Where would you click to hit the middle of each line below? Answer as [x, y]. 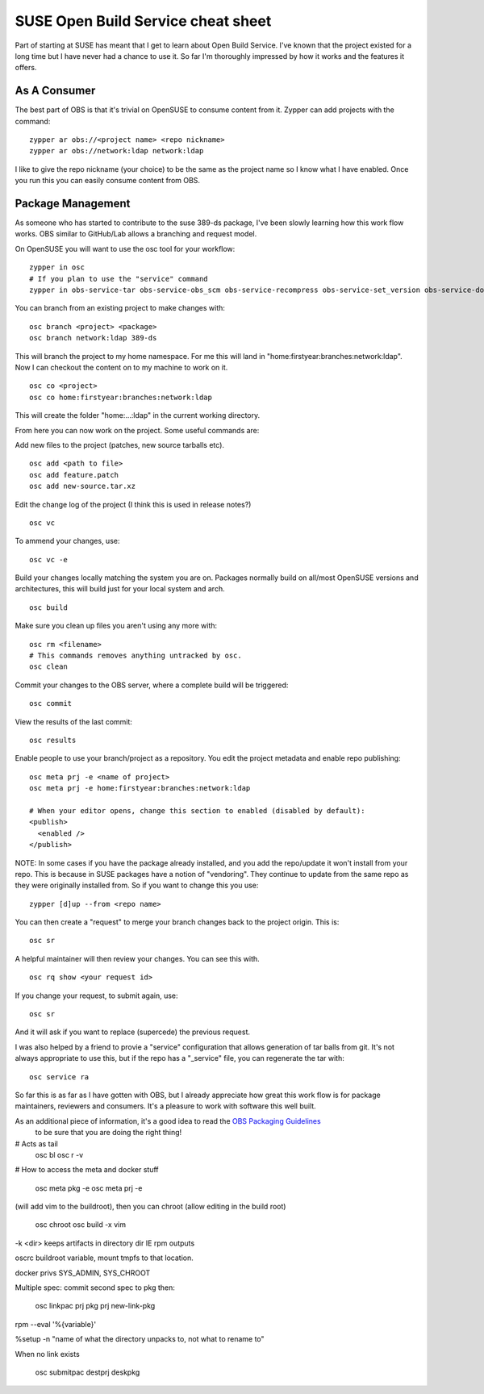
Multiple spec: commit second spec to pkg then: [95, 1288]
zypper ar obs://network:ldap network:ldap [117, 151]
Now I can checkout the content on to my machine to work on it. [121, 367]
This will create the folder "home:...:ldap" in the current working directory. [138, 415]
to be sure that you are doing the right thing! [108, 1133]
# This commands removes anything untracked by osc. [136, 656]
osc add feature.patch [74, 475]
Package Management [73, 203]
